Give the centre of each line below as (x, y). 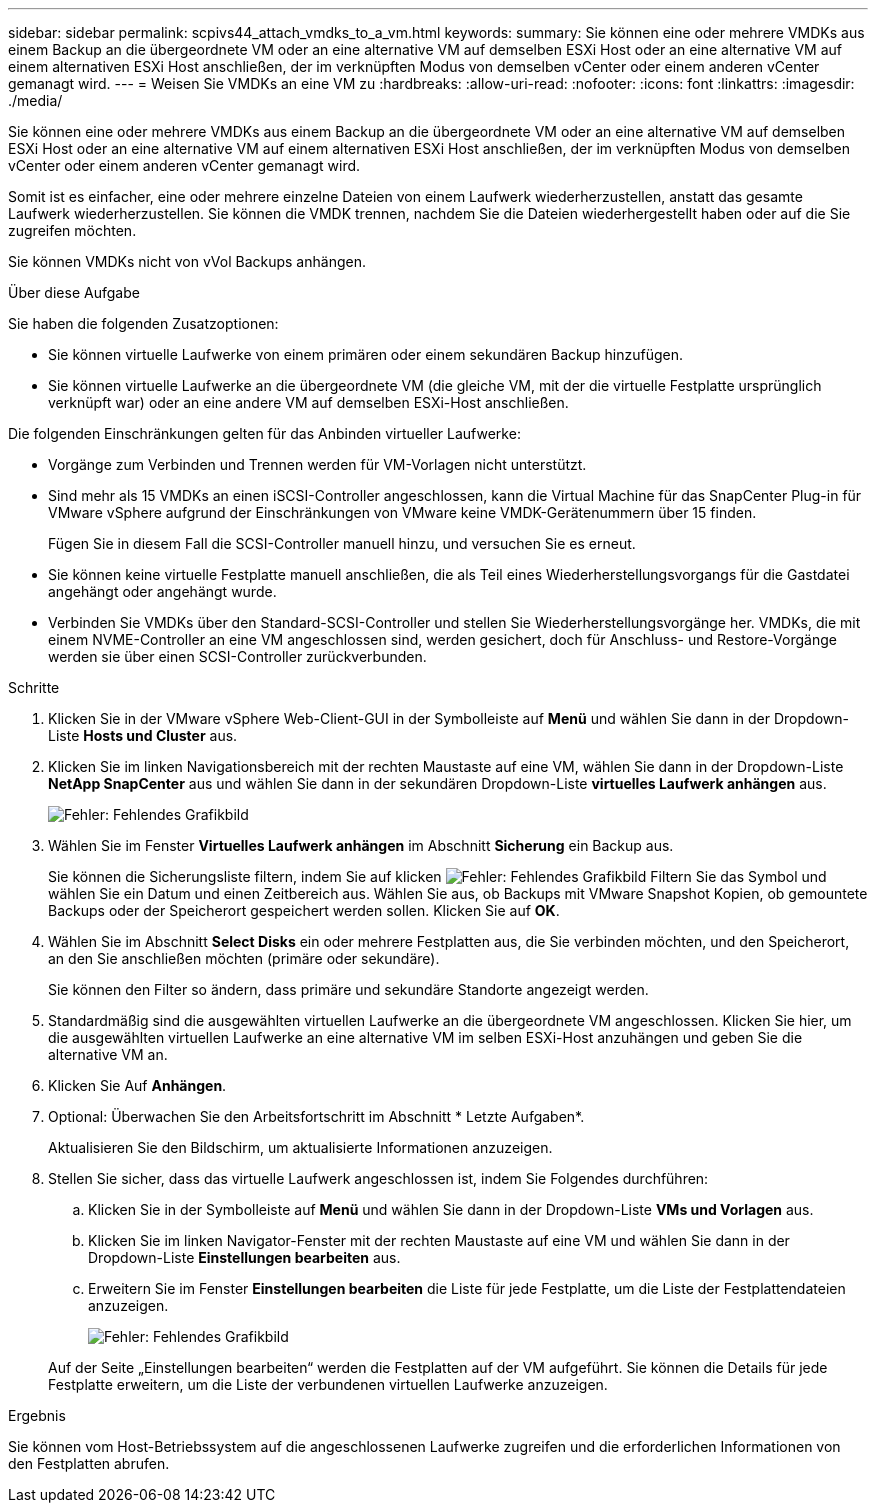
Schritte (34, 687)
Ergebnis (37, 1415)
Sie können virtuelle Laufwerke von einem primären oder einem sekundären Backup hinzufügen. (365, 354)
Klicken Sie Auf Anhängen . (137, 1085)
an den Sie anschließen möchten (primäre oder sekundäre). (244, 958)
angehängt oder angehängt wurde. (162, 591)
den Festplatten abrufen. (89, 1463)
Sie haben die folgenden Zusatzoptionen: (143, 323)
